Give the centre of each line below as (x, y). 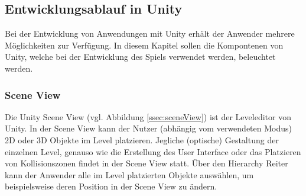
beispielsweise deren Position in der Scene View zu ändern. (111, 186)
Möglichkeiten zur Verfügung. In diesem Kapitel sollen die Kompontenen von (144, 45)
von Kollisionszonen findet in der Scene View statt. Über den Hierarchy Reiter (147, 163)
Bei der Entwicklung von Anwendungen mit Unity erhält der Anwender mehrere (150, 33)
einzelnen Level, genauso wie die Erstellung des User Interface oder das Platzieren (153, 151)
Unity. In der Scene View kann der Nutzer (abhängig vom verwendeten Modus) (148, 128)
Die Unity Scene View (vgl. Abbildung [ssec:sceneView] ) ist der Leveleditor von (148, 116)
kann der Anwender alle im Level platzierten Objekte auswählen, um (129, 174)
